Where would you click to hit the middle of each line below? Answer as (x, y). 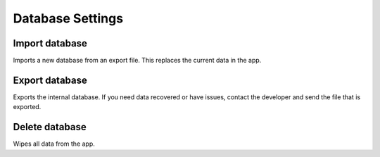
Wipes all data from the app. (54, 144)
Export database (50, 80)
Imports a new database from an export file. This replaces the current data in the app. (137, 61)
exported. (27, 107)
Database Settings (68, 18)
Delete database (50, 127)
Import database (50, 43)
